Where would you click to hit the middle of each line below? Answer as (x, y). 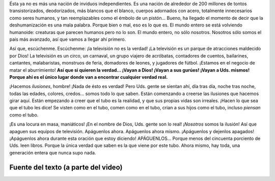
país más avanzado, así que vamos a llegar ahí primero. (68, 39)
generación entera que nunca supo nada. (53, 153)
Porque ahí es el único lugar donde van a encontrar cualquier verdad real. (89, 77)
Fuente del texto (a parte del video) (66, 167)
